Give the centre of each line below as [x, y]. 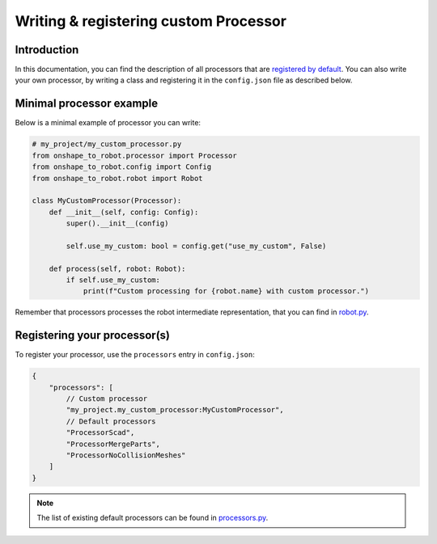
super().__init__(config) [117, 224]
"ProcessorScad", [100, 433]
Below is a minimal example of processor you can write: [108, 123]
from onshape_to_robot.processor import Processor [135, 155]
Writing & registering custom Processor [151, 21]
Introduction [47, 50]
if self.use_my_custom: [113, 280]
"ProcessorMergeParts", [113, 444]
